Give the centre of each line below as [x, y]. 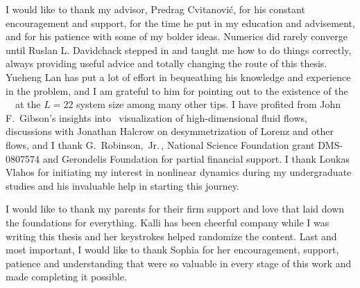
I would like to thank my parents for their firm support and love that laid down [175, 209]
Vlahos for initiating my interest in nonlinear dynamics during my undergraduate [179, 172]
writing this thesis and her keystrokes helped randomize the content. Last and [171, 236]
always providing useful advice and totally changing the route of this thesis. [166, 63]
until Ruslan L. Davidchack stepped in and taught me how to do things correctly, [179, 49]
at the [28, 104]
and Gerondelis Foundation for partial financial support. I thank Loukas [196, 158]
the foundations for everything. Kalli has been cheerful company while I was [168, 222]
